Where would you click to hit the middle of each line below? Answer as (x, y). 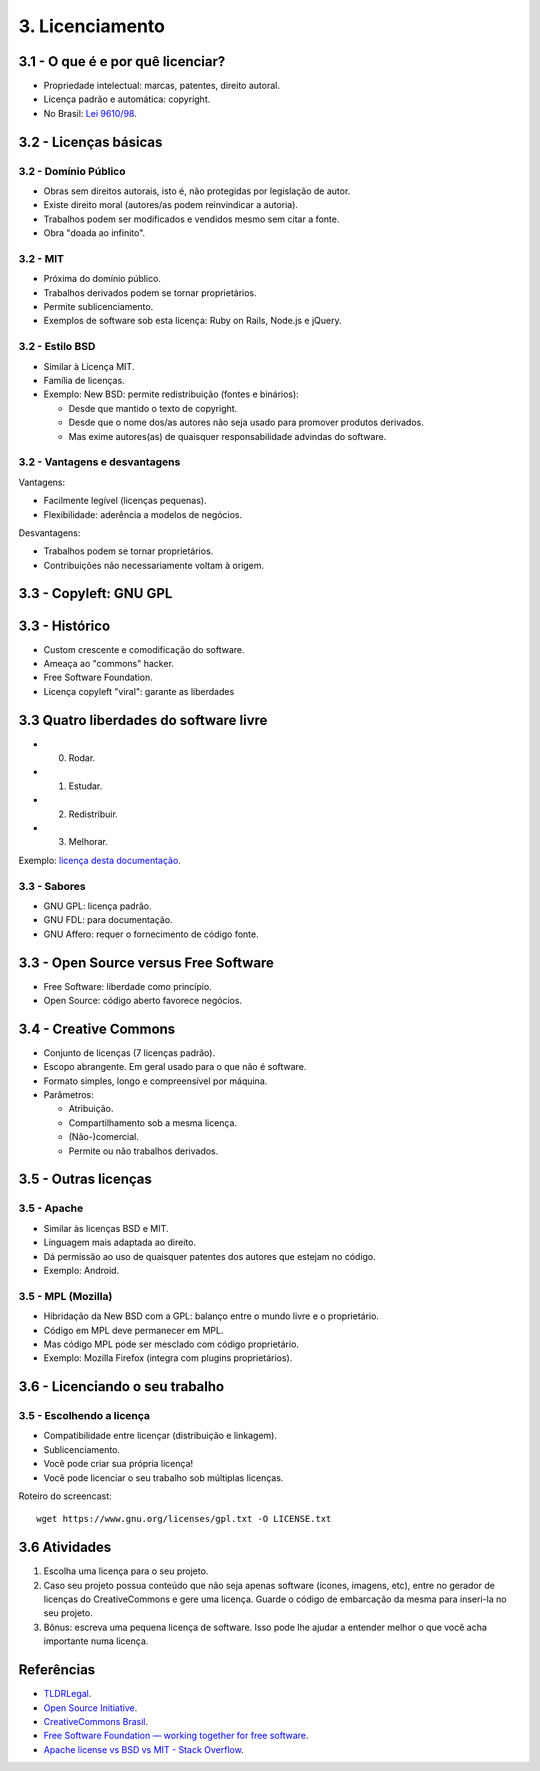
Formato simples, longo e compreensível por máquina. (155, 1081)
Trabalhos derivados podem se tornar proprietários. (150, 292)
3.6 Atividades (65, 1547)
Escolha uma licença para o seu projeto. (126, 1571)
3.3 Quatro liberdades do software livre (143, 720)
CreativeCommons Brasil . (96, 1721)
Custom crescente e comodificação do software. (144, 649)
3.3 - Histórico (64, 625)
